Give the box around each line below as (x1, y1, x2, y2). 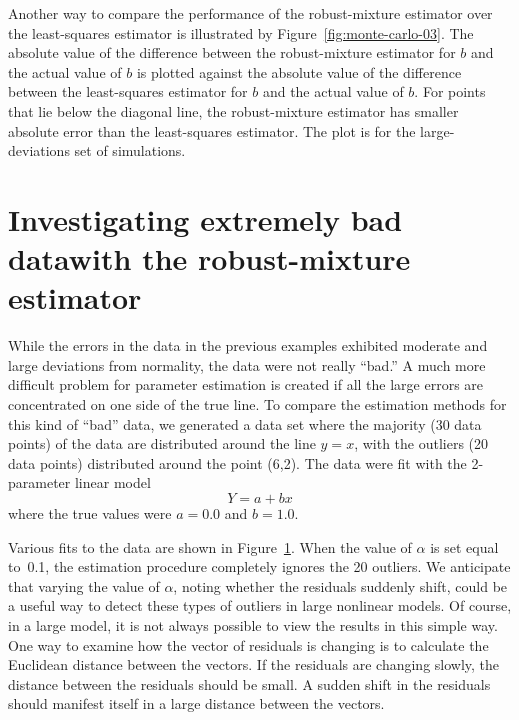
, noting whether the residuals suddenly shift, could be (173, 575, 508, 596)
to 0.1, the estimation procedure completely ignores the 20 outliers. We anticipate (8, 556, 511, 577)
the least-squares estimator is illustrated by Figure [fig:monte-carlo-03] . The (8, 22, 474, 43)
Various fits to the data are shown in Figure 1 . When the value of (8, 536, 412, 557)
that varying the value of (8, 575, 160, 596)
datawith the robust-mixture (8, 238, 411, 279)
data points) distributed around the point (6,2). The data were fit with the (8, 452, 467, 473)
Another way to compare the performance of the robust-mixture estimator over (8, 3, 493, 23)
